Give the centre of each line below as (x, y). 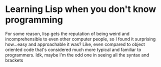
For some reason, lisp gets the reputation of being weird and (67, 33)
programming (34, 20)
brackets (14, 60)
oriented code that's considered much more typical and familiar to (73, 49)
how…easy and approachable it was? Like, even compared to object (75, 44)
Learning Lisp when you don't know (81, 9)
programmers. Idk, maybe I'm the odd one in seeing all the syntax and (77, 55)
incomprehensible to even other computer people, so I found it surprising (80, 39)
